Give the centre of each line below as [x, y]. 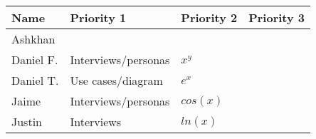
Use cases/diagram [116, 80]
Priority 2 [209, 17]
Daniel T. [35, 80]
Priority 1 [98, 17]
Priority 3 [277, 17]
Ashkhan [33, 39]
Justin [27, 122]
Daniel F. [35, 60]
